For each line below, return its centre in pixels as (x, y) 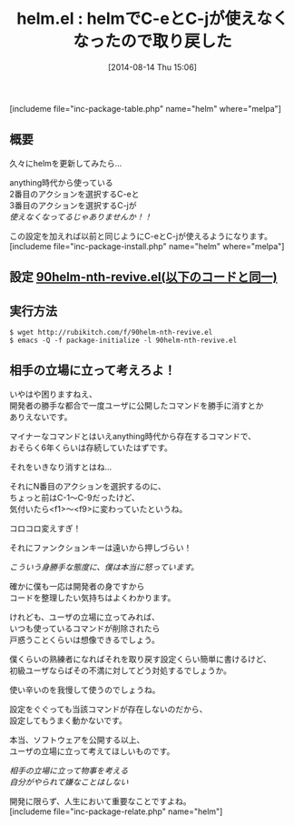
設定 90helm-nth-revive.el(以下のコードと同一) (143, 277)
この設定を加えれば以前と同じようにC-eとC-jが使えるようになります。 (141, 236)
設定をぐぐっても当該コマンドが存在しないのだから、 (108, 709)
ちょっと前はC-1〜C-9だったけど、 (75, 498)
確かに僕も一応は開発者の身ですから (77, 586)
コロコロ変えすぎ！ (45, 528)
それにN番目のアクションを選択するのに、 (88, 486)
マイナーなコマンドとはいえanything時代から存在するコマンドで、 (133, 436)
